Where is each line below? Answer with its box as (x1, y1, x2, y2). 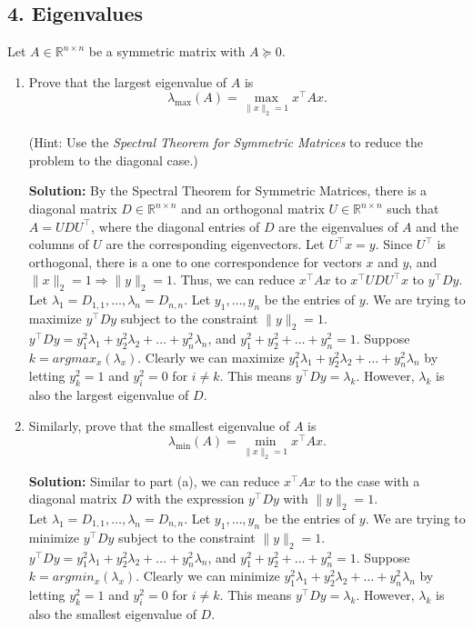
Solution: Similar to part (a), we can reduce (28, 471, 280, 490)
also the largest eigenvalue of (28, 385, 189, 404)
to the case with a (319, 471, 420, 490)
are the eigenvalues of (278, 216, 398, 235)
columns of (28, 235, 89, 254)
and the (416, 216, 458, 235)
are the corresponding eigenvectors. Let (106, 235, 325, 254)
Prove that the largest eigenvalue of (28, 72, 227, 91)
